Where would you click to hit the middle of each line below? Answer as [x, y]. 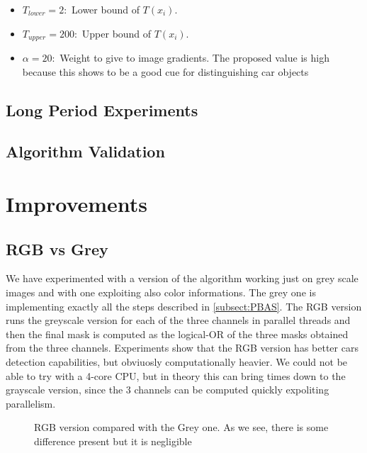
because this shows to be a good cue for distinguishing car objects [165, 71]
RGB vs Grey [57, 248]
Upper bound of [117, 33]
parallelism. [31, 403]
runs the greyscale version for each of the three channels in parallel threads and [178, 320]
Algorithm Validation [85, 151]
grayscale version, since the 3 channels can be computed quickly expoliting [168, 390]
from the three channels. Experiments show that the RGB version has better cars [182, 348]
